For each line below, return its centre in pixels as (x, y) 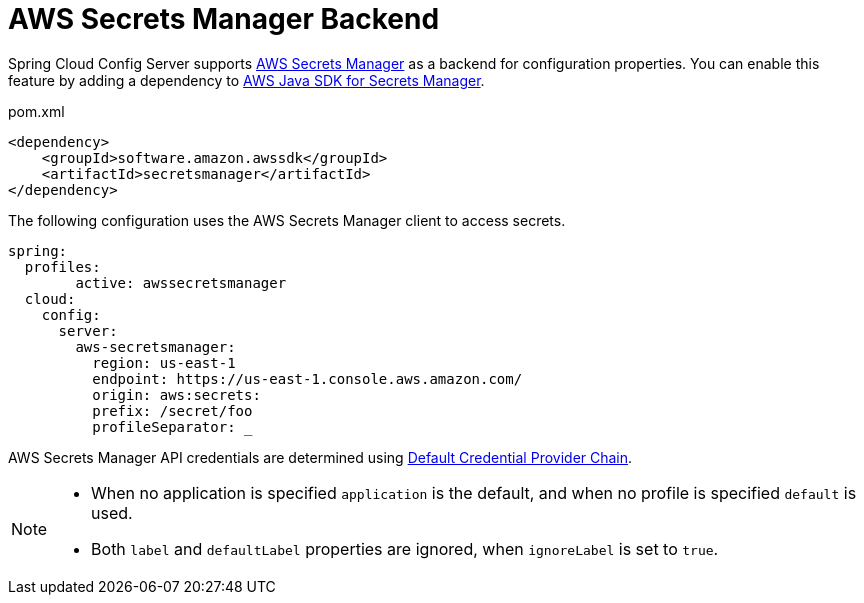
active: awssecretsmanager (181, 282)
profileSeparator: (164, 426)
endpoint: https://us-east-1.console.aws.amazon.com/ (307, 378)
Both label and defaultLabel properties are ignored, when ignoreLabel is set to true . (405, 548)
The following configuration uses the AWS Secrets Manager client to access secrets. (287, 220)
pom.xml (36, 111)
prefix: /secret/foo (172, 410)
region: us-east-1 (164, 362)
